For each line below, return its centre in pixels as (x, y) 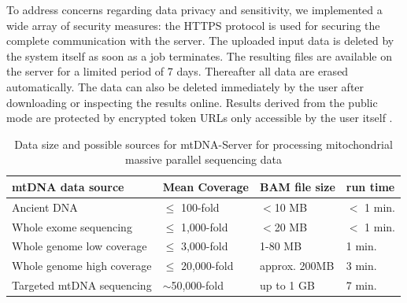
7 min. (361, 285)
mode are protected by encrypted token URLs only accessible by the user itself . (200, 118)
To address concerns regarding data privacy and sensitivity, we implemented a (194, 9)
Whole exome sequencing (72, 226)
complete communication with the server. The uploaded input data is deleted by (200, 41)
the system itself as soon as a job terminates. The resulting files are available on (199, 55)
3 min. (361, 266)
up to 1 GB (287, 285)
